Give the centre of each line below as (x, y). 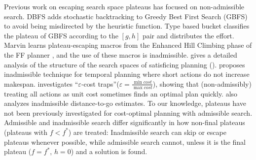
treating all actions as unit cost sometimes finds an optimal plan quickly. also (121, 93)
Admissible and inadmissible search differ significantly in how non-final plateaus (125, 122)
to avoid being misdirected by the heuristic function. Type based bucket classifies (127, 26)
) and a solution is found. (109, 151)
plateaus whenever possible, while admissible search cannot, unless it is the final (125, 142)
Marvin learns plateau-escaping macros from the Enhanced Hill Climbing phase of (128, 45)
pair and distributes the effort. (188, 35)
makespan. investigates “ (41, 83)
